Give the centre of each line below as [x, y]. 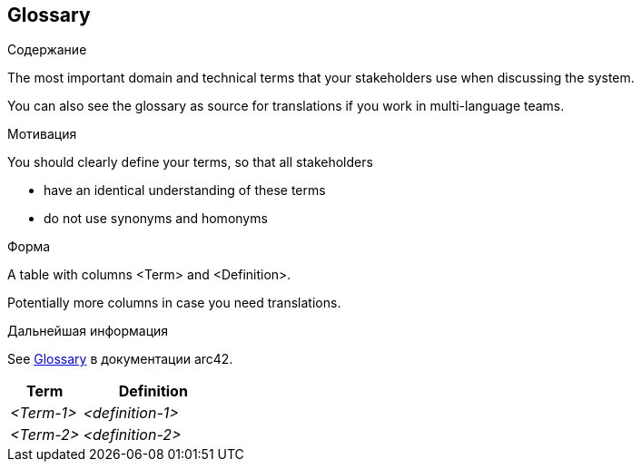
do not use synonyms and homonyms [156, 219]
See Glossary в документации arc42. [120, 359]
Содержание [47, 50]
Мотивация [42, 134]
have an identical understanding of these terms [185, 191]
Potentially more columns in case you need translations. [174, 303]
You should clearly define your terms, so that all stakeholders [190, 162]
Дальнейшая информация [88, 331]
